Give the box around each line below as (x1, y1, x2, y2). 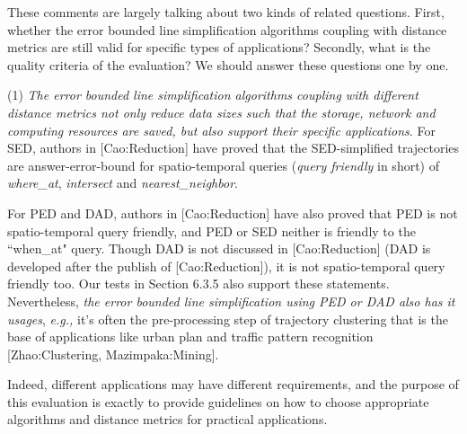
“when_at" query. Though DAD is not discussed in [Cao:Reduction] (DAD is (7, 239, 431, 258)
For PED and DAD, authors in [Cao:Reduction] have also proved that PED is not (7, 203, 458, 222)
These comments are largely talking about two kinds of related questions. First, (7, 3, 445, 21)
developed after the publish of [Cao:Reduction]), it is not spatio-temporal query (7, 256, 445, 275)
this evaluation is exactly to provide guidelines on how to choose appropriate (7, 392, 429, 411)
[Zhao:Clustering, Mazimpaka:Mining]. (7, 344, 219, 363)
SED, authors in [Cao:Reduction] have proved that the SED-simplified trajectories (7, 138, 460, 157)
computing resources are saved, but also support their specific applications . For (7, 120, 436, 139)
